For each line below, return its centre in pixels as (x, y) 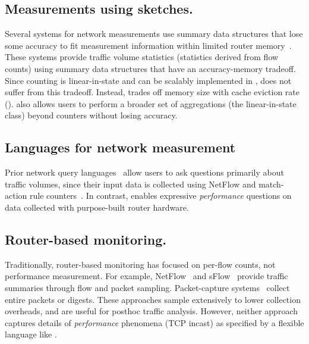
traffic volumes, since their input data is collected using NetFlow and (130, 184)
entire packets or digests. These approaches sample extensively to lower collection (153, 299)
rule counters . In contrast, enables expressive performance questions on (160, 196)
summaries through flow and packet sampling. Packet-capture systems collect (147, 287)
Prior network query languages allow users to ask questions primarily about (144, 172)
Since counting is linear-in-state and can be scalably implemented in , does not (148, 80)
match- (271, 184)
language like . (31, 334)
